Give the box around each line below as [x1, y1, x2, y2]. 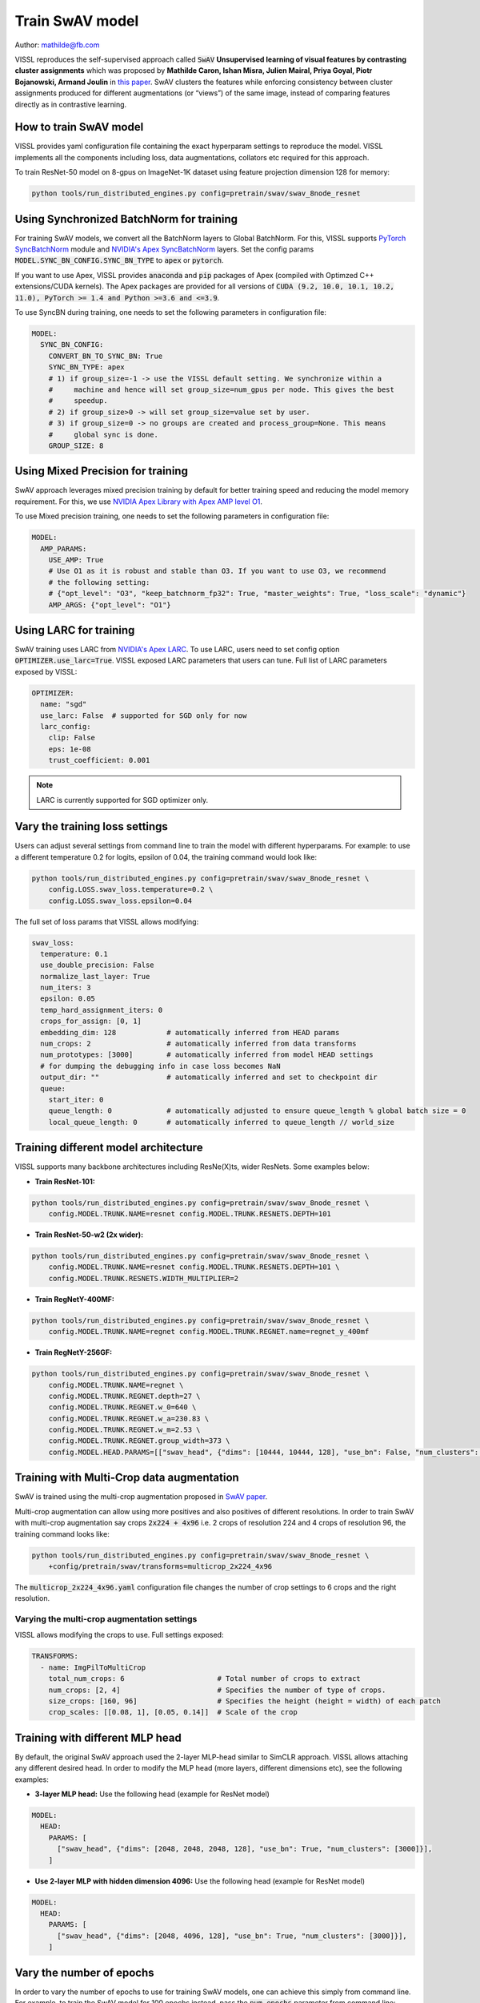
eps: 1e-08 [48, 744, 91, 753]
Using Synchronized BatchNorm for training [14, 212, 238, 226]
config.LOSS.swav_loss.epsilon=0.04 [48, 896, 192, 905]
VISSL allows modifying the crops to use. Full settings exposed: [14, 1630, 224, 1640]
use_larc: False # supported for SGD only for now [40, 711, 247, 720]
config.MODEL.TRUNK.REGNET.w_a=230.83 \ [48, 1414, 210, 1423]
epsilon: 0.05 [40, 994, 96, 1003]
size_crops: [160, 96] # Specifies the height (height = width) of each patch [48, 1696, 442, 1706]
